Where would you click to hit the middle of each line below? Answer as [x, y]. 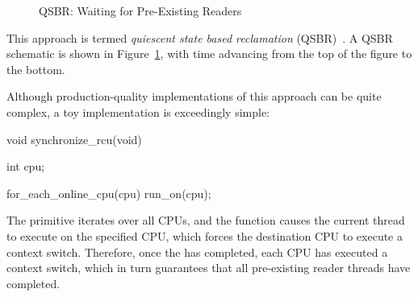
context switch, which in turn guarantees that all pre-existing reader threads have [209, 268]
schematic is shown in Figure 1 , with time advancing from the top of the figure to [209, 54]
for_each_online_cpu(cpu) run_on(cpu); [109, 193]
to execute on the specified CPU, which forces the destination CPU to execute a [205, 235]
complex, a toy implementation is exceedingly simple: [138, 111]
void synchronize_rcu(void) [74, 139]
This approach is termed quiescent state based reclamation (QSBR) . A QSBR [200, 37]
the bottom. [36, 69]
